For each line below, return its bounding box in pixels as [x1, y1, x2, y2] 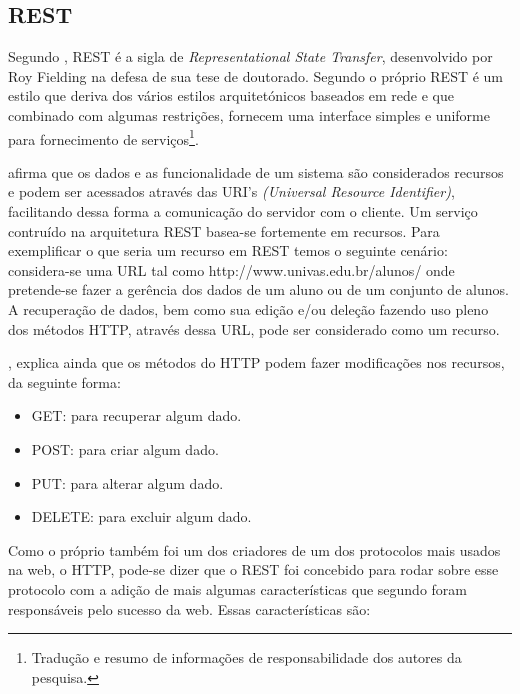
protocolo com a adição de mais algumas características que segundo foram [8, 578, 467, 599]
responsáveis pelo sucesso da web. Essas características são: [8, 598, 371, 619]
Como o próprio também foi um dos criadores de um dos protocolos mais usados [8, 539, 501, 560]
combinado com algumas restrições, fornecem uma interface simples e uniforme [8, 104, 490, 125]
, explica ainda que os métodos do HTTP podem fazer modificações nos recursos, [8, 352, 505, 373]
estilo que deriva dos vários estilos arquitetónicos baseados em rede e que [8, 85, 454, 106]
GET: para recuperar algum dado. [31, 405, 242, 426]
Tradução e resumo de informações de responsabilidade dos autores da [31, 647, 462, 668]
